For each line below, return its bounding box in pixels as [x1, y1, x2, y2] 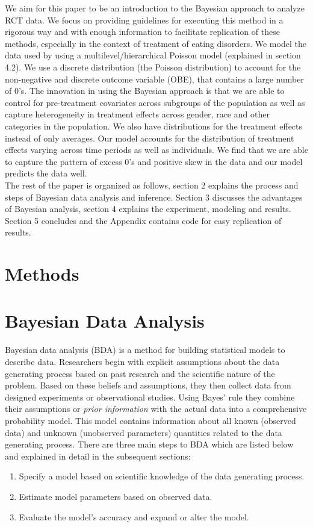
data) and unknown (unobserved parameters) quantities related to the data [5, 426, 282, 438]
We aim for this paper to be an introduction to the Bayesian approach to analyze [5, 2, 305, 14]
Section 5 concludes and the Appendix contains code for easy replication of [5, 214, 282, 226]
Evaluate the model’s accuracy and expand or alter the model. [19, 510, 249, 523]
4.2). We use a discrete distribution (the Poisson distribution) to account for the [5, 60, 301, 73]
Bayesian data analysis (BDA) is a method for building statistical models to [5, 343, 285, 356]
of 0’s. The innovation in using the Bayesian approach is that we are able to [5, 84, 285, 97]
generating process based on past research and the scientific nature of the [5, 367, 275, 379]
